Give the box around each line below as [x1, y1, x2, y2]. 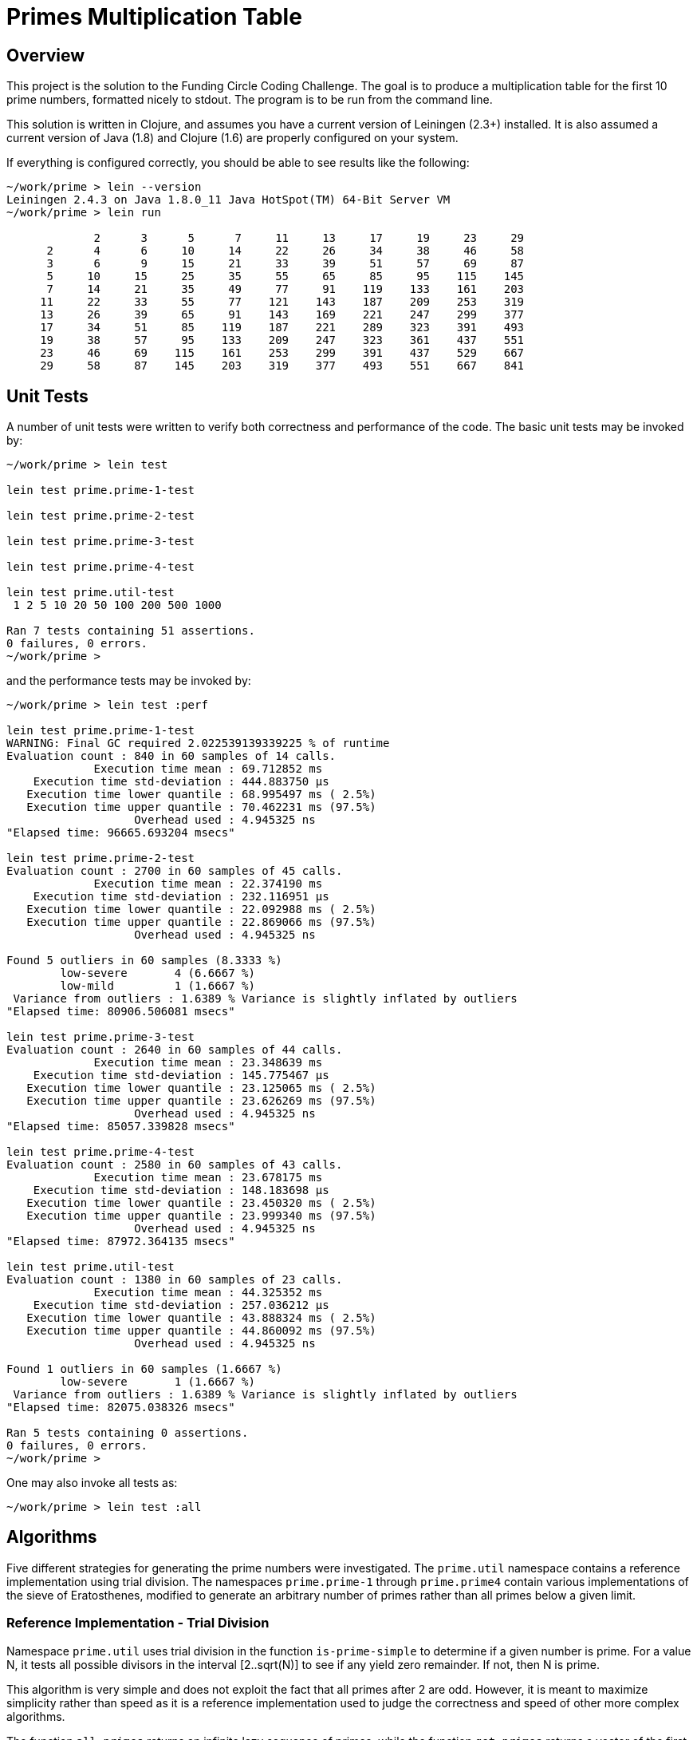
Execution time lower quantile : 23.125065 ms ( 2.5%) [26, 1082, 376, 1095]
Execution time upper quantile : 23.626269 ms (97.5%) [26, 1094, 376, 1108]
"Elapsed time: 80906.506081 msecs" [6, 1005, 235, 1018]
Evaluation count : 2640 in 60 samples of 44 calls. [6, 1043, 343, 1057]
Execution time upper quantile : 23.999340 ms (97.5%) [26, 1209, 376, 1223]
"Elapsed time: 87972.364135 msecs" [6, 1235, 235, 1248]
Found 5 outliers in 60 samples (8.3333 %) [6, 954, 282, 967]
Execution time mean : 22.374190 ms [93, 877, 323, 891]
